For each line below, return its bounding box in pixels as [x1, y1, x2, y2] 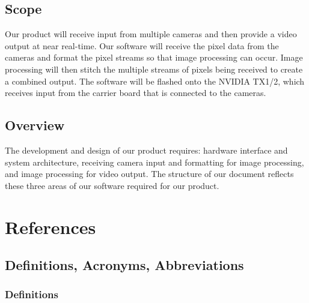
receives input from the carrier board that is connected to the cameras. [5, 86, 266, 99]
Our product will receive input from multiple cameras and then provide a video [5, 28, 297, 40]
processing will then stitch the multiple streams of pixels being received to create [5, 62, 303, 75]
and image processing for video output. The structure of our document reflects [5, 167, 294, 180]
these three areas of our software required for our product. [5, 179, 219, 191]
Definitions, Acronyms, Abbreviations [5, 256, 244, 274]
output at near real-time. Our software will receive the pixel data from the [5, 39, 279, 52]
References [5, 214, 96, 239]
